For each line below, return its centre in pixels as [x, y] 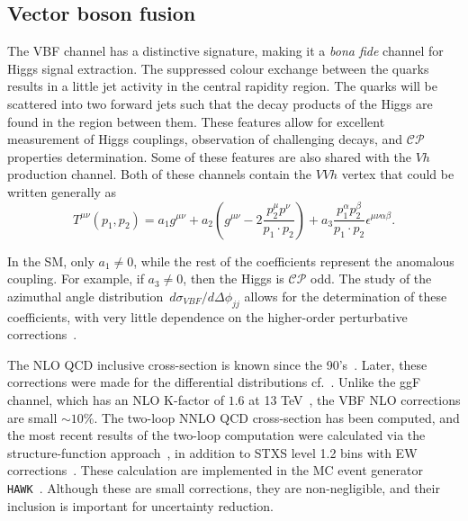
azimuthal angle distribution [85, 296]
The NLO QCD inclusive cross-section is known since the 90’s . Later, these [217, 364]
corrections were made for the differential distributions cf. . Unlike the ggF [214, 382]
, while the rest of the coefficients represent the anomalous [294, 260]
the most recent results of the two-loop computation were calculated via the [216, 435]
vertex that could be [398, 174]
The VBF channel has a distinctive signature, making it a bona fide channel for [225, 51]
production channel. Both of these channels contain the [159, 174]
